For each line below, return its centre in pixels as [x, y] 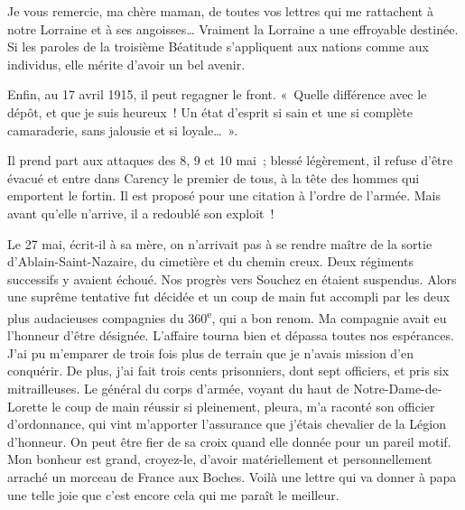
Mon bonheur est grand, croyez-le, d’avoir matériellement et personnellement [220, 459]
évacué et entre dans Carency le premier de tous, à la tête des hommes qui [214, 177]
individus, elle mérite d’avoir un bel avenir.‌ [126, 64]
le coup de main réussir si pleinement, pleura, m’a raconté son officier [243, 406]
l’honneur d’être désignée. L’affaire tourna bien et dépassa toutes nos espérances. [231, 335]
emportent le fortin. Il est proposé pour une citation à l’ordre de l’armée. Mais [224, 195]
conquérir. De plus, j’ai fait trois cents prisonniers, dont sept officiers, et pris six [228, 371]
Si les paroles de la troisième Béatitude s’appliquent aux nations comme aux [218, 46]
